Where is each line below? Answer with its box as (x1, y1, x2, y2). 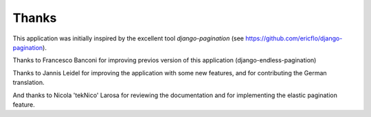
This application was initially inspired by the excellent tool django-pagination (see (12, 34, 244, 42)
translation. (12, 79, 45, 87)
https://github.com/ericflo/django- (245, 34, 343, 42)
